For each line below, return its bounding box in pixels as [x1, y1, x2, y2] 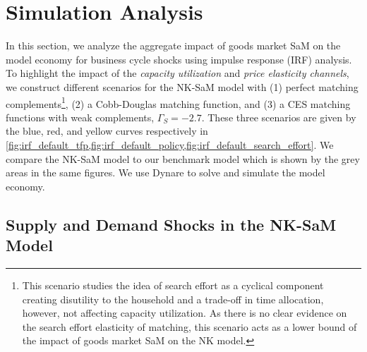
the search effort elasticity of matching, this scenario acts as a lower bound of [22, 319, 357, 334]
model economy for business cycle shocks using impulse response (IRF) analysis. [6, 51, 352, 66]
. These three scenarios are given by [201, 109, 356, 124]
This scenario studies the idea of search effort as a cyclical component [22, 277, 324, 292]
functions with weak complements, [6, 109, 155, 124]
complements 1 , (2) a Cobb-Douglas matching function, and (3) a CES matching [6, 94, 351, 111]
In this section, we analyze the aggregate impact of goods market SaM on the [6, 38, 341, 53]
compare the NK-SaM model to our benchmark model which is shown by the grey [6, 151, 360, 166]
